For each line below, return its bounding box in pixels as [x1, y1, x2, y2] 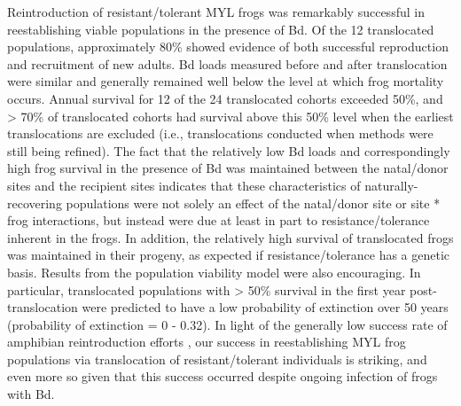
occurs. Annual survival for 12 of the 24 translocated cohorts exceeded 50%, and [7, 89, 443, 107]
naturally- [364, 176, 418, 194]
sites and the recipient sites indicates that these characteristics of [7, 176, 361, 194]
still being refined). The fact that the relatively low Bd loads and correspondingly [7, 141, 450, 160]
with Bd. [7, 385, 55, 403]
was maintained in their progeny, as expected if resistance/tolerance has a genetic [7, 246, 450, 264]
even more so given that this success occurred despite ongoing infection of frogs [7, 367, 438, 386]
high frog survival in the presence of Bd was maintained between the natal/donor [7, 159, 449, 177]
